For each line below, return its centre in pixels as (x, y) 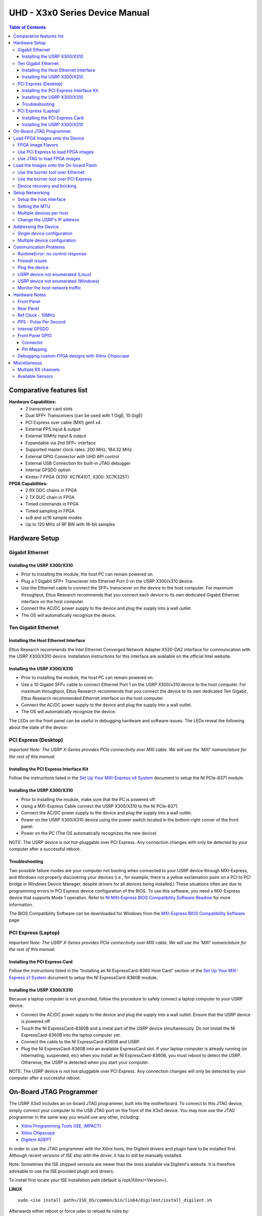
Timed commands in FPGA (52, 504)
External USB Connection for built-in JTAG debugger (78, 463)
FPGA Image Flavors (38, 145)
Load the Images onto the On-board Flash (55, 165)
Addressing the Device (36, 227)
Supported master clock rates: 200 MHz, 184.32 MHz (79, 449)
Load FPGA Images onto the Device (49, 138)
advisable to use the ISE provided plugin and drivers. (62, 1171)
